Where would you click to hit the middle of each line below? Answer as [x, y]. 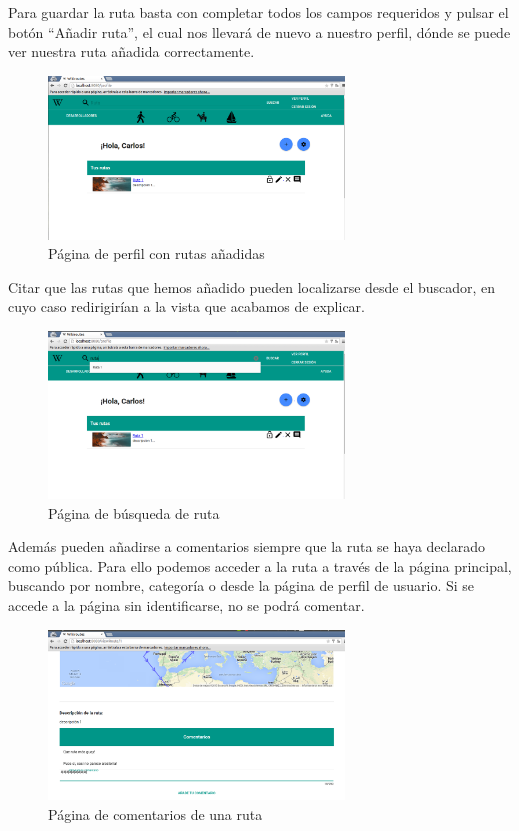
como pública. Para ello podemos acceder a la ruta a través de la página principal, [260, 565]
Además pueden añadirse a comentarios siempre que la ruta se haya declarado [246, 546]
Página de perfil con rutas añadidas [156, 253]
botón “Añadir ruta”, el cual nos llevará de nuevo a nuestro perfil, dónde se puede [259, 31]
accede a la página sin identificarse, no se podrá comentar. [186, 604]
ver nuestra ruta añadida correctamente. [131, 51]
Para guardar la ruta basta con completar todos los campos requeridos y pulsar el [258, 12]
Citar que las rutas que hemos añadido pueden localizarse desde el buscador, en [252, 286]
